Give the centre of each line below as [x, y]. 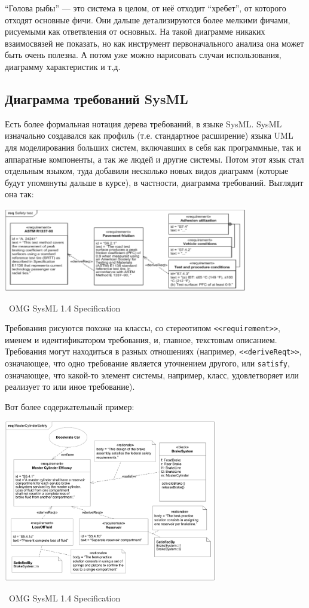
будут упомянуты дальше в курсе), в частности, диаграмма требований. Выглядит [154, 182]
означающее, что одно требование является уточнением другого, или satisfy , [147, 363]
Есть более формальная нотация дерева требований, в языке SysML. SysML [143, 123]
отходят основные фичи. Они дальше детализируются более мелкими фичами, [148, 19]
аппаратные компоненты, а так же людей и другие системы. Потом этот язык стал [154, 159]
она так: [19, 194]
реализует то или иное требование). [70, 387]
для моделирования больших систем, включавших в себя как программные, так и [153, 147]
